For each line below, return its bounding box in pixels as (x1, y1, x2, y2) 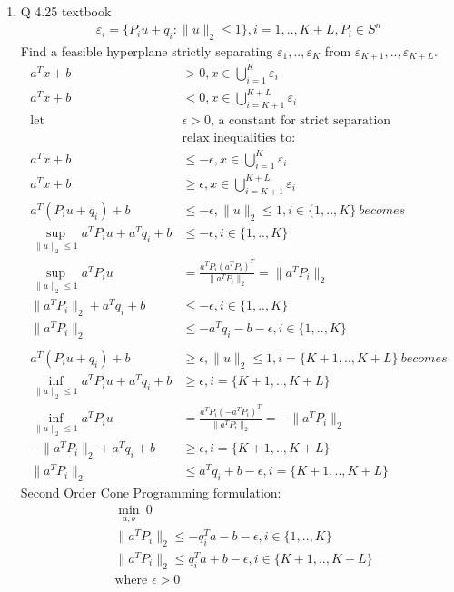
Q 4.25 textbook (20, 2, 112, 20)
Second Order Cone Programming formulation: (20, 483, 281, 502)
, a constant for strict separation (210, 114, 391, 128)
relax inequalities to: (182, 132, 296, 145)
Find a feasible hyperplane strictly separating (20, 41, 273, 60)
